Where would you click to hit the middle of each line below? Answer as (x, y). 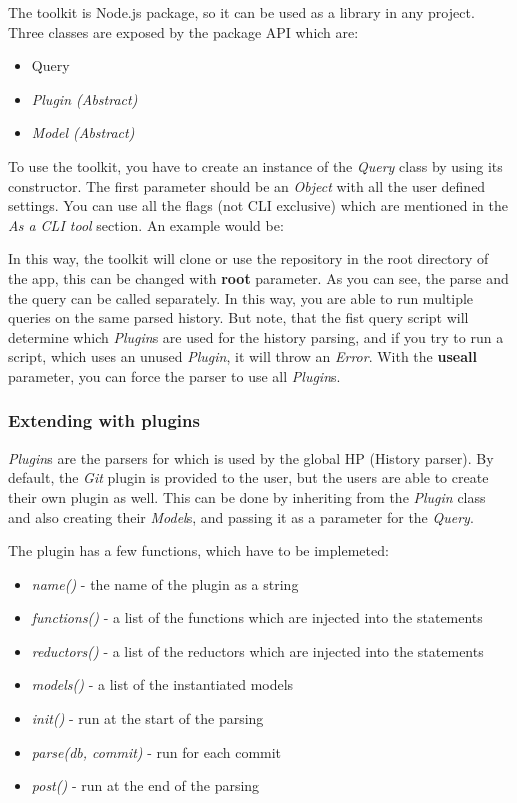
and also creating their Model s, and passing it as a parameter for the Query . (241, 516)
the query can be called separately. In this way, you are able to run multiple (241, 297)
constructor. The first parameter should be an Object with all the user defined (247, 185)
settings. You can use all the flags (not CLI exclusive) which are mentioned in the (258, 205)
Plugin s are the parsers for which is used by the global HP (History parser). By (251, 457)
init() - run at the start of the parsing (147, 718)
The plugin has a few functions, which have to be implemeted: (198, 550)
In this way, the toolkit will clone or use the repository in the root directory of (248, 258)
